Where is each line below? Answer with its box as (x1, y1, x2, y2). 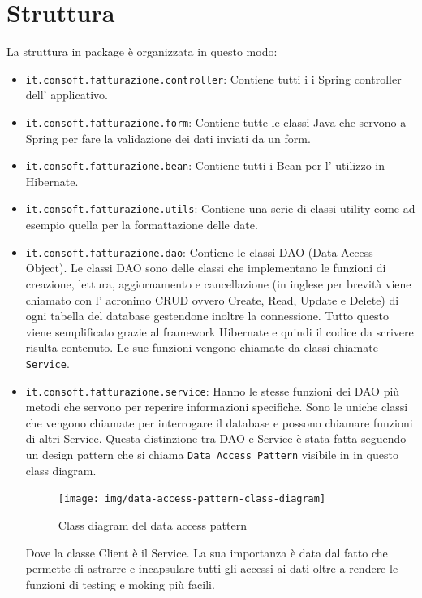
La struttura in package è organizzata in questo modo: (6, 43, 278, 60)
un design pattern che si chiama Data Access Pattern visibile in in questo (25, 446, 398, 463)
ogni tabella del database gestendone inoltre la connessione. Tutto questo (25, 307, 390, 324)
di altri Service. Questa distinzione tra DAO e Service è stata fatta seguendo (25, 430, 407, 447)
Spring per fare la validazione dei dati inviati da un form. (25, 129, 311, 146)
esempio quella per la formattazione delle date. (25, 216, 258, 233)
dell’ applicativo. (25, 86, 108, 103)
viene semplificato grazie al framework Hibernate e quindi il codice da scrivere (25, 323, 414, 340)
